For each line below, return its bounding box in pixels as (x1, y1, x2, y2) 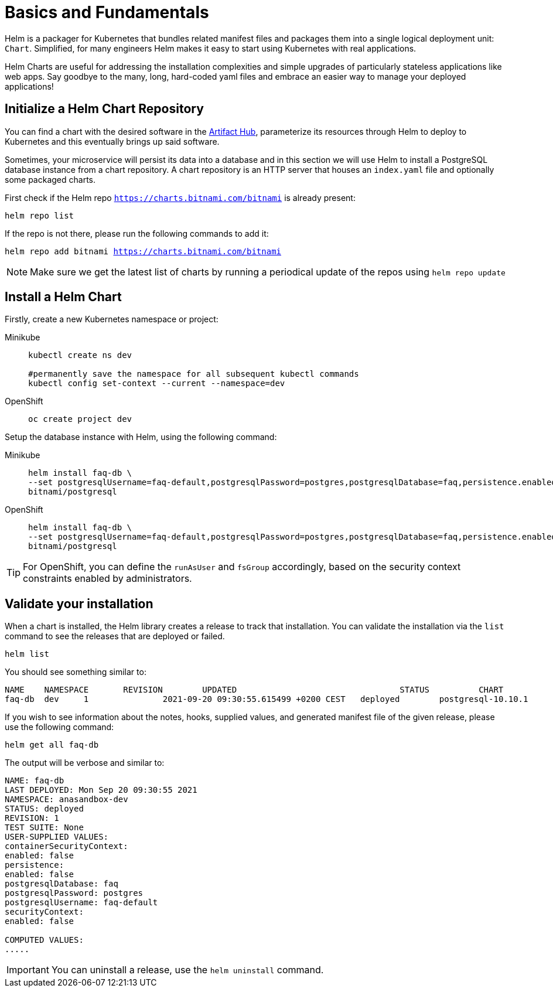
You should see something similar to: (5, 667, 146, 677)
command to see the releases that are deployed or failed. (5, 631, 225, 642)
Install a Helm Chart (5, 289, 122, 305)
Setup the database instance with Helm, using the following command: (5, 432, 277, 442)
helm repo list (5, 210, 74, 220)
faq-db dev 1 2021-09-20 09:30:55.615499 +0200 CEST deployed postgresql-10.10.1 (5, 694, 528, 704)
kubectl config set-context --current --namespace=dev (28, 379, 285, 388)
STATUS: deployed (5, 804, 84, 814)
